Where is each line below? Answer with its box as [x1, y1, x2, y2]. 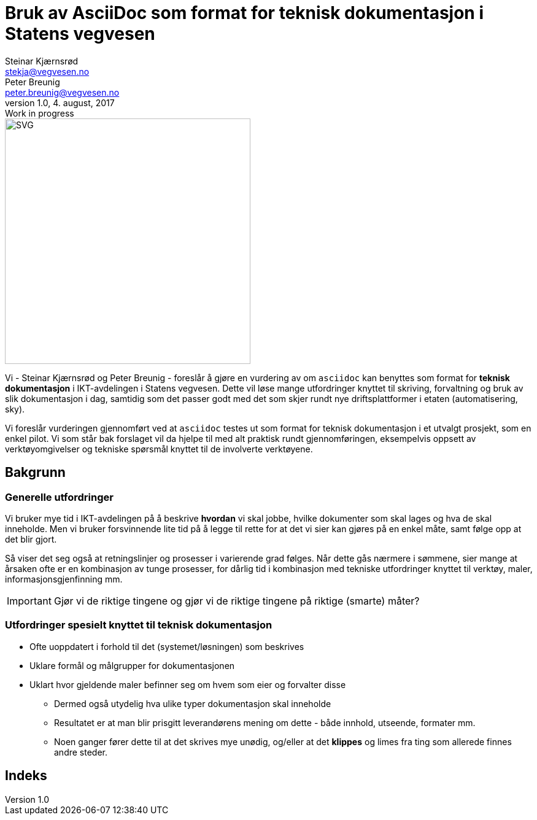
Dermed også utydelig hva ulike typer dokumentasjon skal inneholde [54, 698, 331, 709]
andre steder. [54, 746, 108, 757]
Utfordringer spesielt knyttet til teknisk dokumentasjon [5, 619, 272, 632]
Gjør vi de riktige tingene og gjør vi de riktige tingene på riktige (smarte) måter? [53, 594, 420, 607]
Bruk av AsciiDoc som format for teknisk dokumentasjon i [5, 2, 484, 23]
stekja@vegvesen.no [5, 66, 90, 77]
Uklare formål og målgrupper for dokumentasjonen [29, 660, 235, 671]
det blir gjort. [5, 533, 57, 544]
